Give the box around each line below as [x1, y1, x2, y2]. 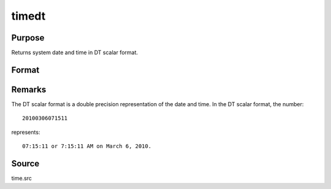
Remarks [11, 84, 47, 94]
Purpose [11, 33, 45, 43]
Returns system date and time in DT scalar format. [11, 49, 138, 56]
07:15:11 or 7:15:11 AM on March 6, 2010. [22, 143, 152, 150]
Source [11, 158, 40, 169]
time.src [11, 175, 32, 182]
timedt [11, 9, 46, 23]
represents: [11, 128, 40, 136]
